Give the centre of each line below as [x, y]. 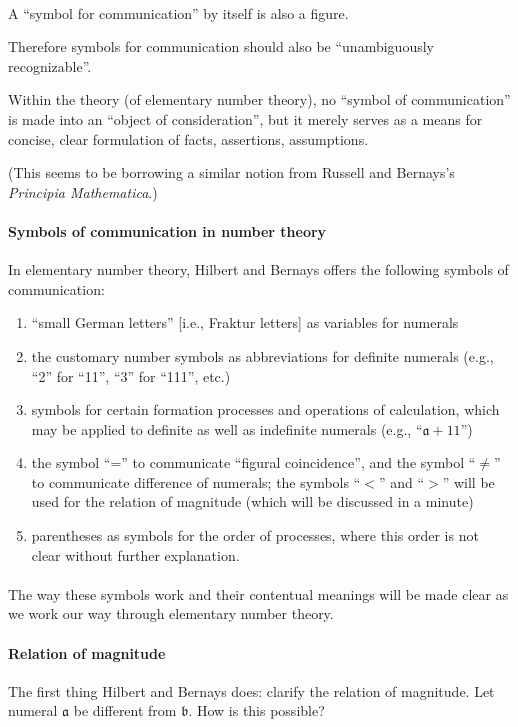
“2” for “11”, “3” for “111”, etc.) [131, 375]
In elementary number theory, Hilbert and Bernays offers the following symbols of [258, 269]
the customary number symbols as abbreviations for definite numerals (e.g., [262, 355]
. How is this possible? [256, 710]
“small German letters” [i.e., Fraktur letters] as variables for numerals [245, 322]
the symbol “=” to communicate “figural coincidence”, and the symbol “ [253, 462]
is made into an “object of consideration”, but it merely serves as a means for [245, 118]
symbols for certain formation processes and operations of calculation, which [265, 409]
